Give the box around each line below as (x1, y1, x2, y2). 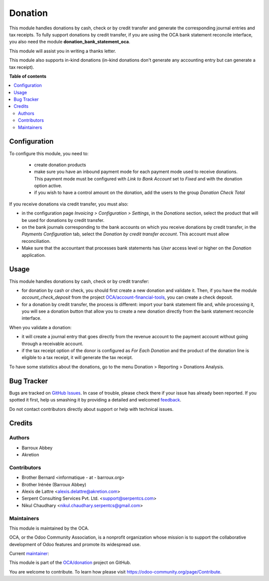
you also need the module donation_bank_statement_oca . (9, 39, 131, 45)
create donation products (34, 162, 87, 168)
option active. (34, 183, 62, 189)
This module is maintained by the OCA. (9, 525, 89, 531)
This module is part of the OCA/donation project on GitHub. (9, 560, 132, 566)
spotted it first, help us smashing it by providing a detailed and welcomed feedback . (9, 397, 182, 403)
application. (21, 252, 46, 258)
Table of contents (9, 73, 47, 79)
